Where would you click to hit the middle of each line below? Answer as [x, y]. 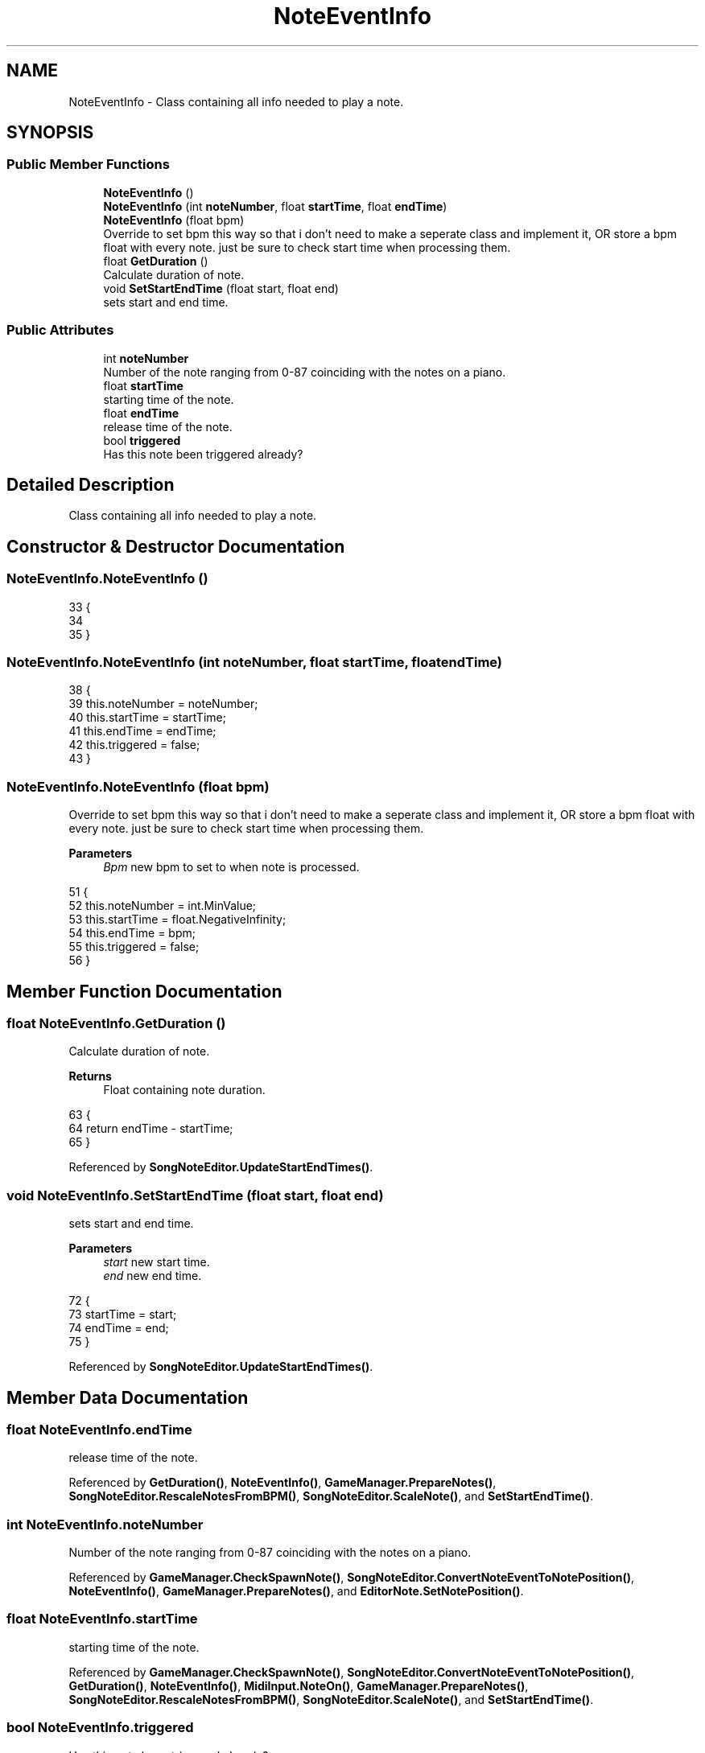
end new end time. [153, 1276]
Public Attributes [60, 330]
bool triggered [142, 440]
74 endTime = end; [119, 1328]
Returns [90, 1076]
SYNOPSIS [50, 133]
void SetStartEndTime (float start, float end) [221, 288]
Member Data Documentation [128, 1397]
